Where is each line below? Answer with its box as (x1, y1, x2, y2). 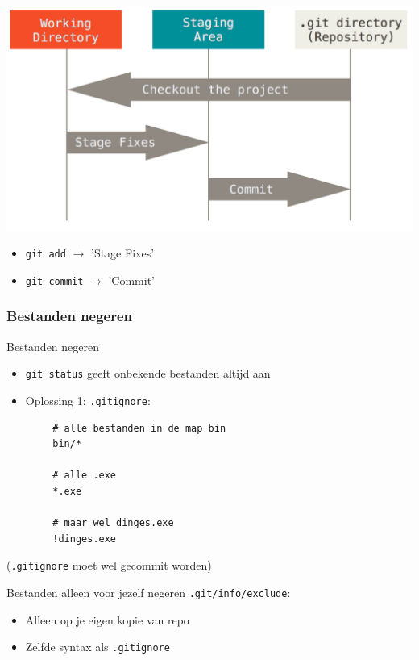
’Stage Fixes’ (90, 244, 155, 261)
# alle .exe (52, 470, 117, 482)
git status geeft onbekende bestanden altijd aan (25, 365, 271, 382)
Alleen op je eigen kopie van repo (25, 611, 189, 628)
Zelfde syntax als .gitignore (25, 638, 170, 655)
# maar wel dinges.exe (52, 517, 174, 529)
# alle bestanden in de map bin (52, 422, 226, 434)
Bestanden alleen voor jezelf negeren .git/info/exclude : (6, 584, 291, 601)
